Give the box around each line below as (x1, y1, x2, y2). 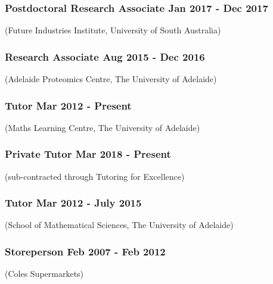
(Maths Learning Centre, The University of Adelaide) (5, 121, 200, 133)
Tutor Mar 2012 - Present (5, 98, 132, 113)
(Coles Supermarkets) (5, 267, 84, 280)
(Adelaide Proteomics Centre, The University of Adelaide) (5, 73, 217, 85)
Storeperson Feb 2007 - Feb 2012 (5, 244, 166, 258)
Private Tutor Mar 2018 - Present (5, 146, 171, 161)
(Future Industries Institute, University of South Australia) (5, 24, 221, 36)
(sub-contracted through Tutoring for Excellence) (5, 170, 185, 182)
